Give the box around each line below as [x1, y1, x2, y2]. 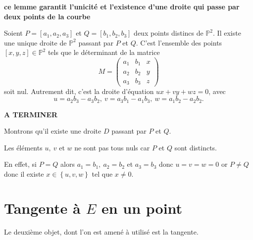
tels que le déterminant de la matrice [48, 47, 160, 57]
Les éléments [4, 142, 43, 152]
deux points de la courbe [4, 11, 91, 21]
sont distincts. [174, 142, 217, 152]
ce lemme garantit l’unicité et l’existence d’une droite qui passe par [4, 1, 240, 11]
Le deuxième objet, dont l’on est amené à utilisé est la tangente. [4, 226, 199, 237]
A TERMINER [4, 109, 58, 119]
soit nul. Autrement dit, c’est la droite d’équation [4, 86, 154, 96]
